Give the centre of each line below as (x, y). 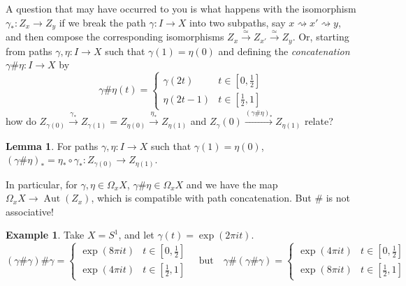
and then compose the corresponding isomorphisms (115, 37)
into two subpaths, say (238, 22)
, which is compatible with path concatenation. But (201, 198)
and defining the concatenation (284, 51)
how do (21, 121)
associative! (30, 211)
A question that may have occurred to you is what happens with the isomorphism (181, 8)
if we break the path (102, 22)
